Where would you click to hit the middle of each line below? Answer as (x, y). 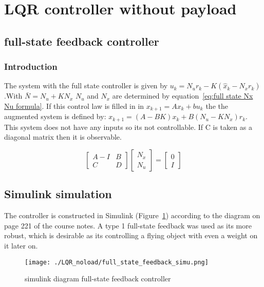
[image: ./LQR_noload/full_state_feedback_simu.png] (117, 262)
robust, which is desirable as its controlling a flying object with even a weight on (131, 235)
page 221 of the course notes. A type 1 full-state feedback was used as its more (128, 225)
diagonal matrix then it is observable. (63, 137)
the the (217, 106)
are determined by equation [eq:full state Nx (183, 96)
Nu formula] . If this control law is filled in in (74, 106)
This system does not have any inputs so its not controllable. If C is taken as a (128, 127)
